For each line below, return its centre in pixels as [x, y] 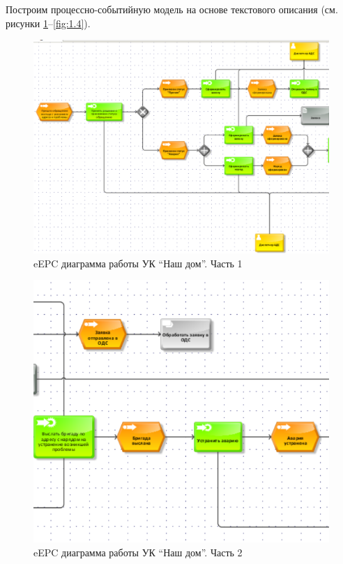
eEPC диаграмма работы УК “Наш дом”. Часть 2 [138, 552]
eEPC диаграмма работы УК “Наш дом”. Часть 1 [138, 263]
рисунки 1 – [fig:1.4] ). [48, 23]
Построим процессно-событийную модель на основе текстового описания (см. [172, 9]
